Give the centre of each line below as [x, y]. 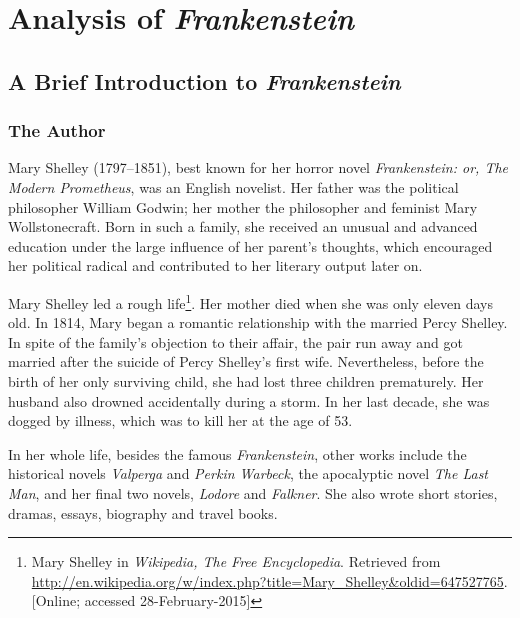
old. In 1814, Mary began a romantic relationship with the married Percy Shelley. [258, 322]
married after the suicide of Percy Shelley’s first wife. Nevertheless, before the [246, 361]
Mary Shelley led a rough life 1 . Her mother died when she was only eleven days [250, 301]
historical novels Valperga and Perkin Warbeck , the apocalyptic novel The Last [248, 473]
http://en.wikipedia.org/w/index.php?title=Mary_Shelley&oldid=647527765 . [269, 580]
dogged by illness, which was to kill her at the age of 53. [180, 420]
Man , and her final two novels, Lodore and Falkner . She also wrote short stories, [253, 492]
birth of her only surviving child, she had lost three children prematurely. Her [246, 380]
